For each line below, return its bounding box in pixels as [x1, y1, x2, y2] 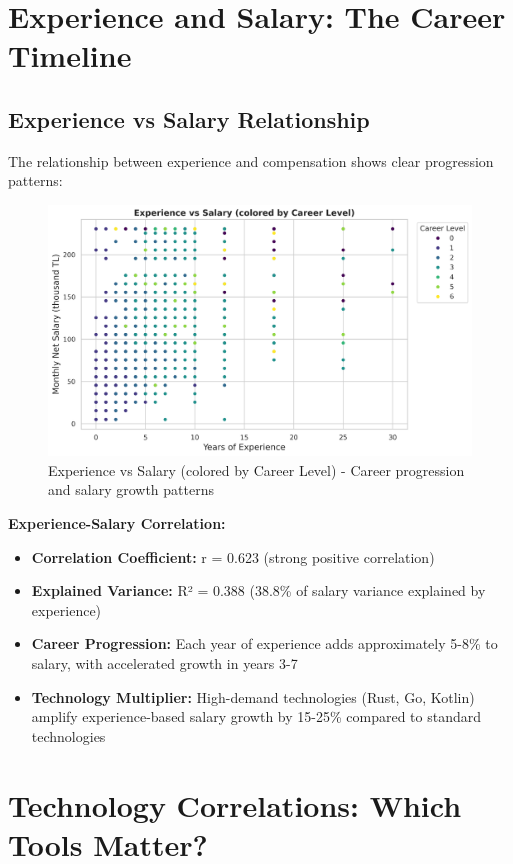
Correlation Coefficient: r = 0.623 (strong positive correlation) [31, 546, 435, 567]
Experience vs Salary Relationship [8, 103, 370, 134]
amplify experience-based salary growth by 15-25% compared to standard [31, 706, 481, 727]
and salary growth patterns [48, 479, 214, 500]
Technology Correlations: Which [8, 784, 462, 825]
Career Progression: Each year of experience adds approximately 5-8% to [31, 633, 498, 654]
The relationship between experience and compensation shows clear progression [8, 150, 494, 171]
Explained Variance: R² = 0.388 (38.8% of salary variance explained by [31, 580, 486, 601]
